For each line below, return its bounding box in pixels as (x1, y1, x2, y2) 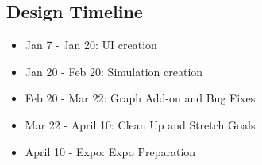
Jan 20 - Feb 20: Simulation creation (25, 63, 203, 79)
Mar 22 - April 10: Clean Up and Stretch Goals (25, 116, 256, 132)
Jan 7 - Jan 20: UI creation (25, 36, 157, 53)
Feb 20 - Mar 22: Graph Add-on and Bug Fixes (25, 90, 256, 106)
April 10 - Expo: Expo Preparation (25, 143, 196, 159)
